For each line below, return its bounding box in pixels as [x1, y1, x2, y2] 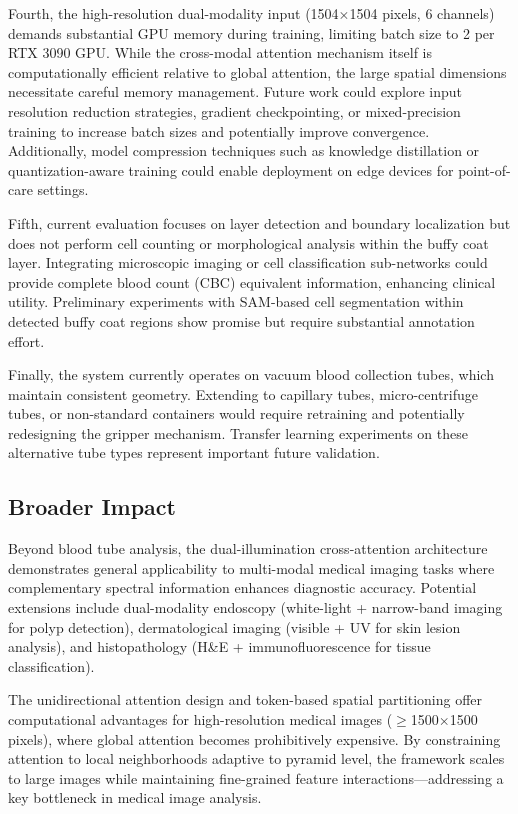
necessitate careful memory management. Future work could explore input [8, 81, 462, 102]
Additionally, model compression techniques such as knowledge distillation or [8, 140, 480, 161]
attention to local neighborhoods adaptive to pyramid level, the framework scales [8, 748, 505, 769]
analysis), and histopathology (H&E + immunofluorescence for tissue [8, 636, 431, 657]
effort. [8, 330, 45, 351]
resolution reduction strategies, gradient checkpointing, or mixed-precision [8, 100, 461, 121]
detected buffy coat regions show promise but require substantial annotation [8, 310, 475, 331]
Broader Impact [8, 491, 176, 522]
